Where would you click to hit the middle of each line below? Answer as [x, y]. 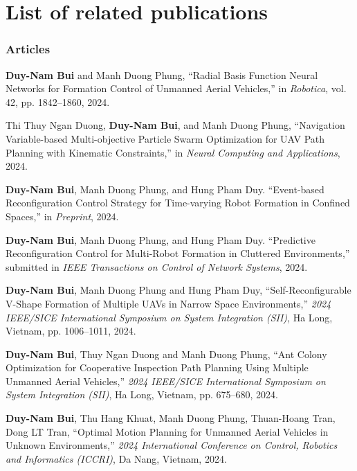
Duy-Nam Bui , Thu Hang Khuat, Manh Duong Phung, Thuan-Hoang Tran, [171, 418]
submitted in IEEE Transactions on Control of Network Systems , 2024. [157, 266]
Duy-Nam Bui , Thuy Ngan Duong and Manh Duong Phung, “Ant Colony [166, 354]
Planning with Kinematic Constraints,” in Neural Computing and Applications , [173, 152]
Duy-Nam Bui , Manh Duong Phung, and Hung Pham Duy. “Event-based [165, 189]
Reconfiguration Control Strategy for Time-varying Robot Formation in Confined [178, 203]
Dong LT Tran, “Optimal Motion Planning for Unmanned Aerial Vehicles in [167, 431]
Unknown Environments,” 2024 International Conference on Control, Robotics [172, 445]
